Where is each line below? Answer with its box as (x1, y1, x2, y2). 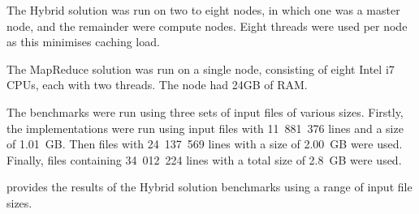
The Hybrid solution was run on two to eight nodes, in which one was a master (6, 2, 400, 18)
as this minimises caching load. (6, 33, 160, 50)
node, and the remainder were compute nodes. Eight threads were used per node (6, 17, 408, 34)
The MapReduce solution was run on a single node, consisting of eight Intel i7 (6, 60, 395, 77)
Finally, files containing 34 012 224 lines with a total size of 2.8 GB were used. (6, 151, 402, 168)
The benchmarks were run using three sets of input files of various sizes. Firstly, (6, 103, 404, 120)
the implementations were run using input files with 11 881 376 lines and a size (6, 119, 404, 136)
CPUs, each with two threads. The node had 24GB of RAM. (6, 76, 308, 93)
